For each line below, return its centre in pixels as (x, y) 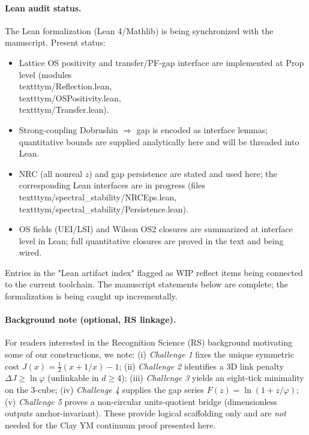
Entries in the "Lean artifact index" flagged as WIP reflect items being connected (154, 272)
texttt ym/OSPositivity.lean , (70, 97)
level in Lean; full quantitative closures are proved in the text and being (151, 240)
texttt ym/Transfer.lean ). (64, 109)
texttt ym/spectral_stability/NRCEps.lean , (98, 196)
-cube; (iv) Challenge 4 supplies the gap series (120, 390)
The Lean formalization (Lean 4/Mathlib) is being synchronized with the (139, 30)
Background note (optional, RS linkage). (91, 319)
